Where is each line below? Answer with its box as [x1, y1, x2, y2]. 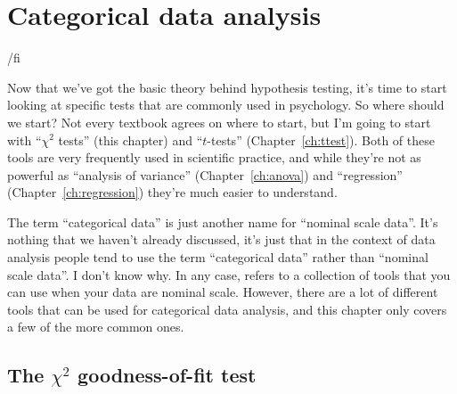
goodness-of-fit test [78, 361, 257, 389]
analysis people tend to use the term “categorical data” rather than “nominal [7, 248, 428, 267]
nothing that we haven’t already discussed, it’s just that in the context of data [7, 230, 436, 249]
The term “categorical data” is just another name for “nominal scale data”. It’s [7, 212, 438, 231]
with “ [7, 130, 42, 149]
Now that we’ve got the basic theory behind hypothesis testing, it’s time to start [7, 78, 447, 96]
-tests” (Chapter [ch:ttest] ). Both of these [207, 130, 435, 149]
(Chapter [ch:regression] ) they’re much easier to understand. [7, 183, 338, 201]
